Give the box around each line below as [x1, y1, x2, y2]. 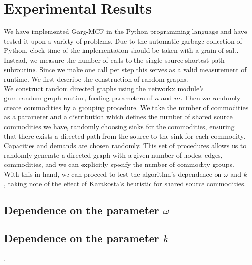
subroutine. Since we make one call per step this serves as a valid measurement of [4, 64, 247, 74]
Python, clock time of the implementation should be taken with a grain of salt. [4, 45, 239, 55]
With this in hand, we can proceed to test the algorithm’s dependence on [4, 169, 222, 179]
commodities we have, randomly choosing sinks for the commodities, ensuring [4, 121, 235, 132]
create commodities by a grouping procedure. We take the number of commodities [4, 102, 249, 112]
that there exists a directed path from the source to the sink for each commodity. [4, 131, 246, 141]
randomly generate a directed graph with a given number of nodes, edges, [4, 149, 223, 160]
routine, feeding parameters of [63, 93, 153, 103]
